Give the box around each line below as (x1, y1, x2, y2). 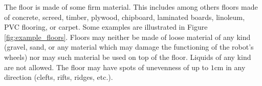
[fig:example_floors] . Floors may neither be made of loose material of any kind (4, 31, 251, 42)
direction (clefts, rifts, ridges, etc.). (4, 72, 113, 82)
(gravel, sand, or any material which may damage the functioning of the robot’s (4, 41, 254, 52)
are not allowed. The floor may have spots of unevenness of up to (4, 61, 208, 72)
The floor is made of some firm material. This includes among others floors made (4, 2, 258, 12)
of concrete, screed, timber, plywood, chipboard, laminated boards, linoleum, (4, 11, 245, 22)
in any (226, 61, 246, 72)
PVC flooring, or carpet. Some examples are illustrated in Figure (4, 21, 208, 32)
